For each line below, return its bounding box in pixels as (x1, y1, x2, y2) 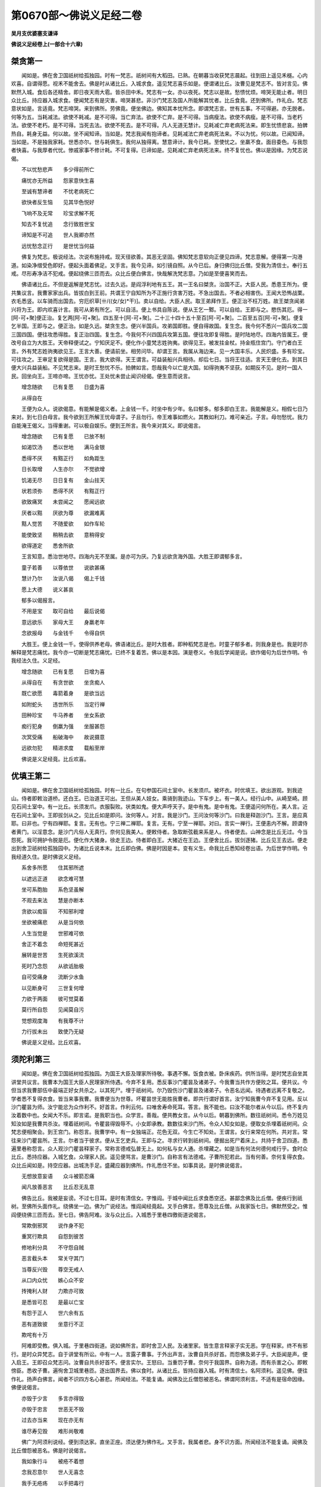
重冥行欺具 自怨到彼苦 (21, 1233, 84, 1240)
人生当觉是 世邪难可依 (21, 930, 84, 937)
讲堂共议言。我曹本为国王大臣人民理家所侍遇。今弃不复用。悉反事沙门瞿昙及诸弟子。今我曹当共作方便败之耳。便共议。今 (11, 1078, 308, 1086)
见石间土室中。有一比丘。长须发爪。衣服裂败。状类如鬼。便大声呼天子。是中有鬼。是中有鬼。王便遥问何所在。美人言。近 (11, 803, 308, 810)
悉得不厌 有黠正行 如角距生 (21, 454, 105, 462)
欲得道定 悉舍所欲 (21, 542, 74, 549)
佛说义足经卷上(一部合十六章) (11, 40, 83, 48)
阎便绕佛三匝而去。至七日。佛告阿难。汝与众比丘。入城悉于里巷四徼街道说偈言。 (11, 1211, 209, 1218)
